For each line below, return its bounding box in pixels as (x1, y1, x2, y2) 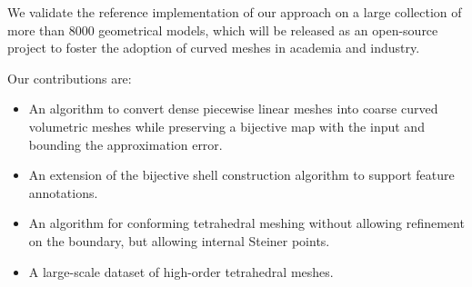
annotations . (28, 183, 98, 202)
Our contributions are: (7, 68, 132, 87)
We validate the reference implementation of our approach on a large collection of (7, 3, 462, 21)
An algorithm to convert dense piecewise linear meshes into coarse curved (28, 99, 438, 118)
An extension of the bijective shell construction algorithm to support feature (28, 165, 455, 184)
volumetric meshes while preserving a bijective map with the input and (28, 116, 425, 135)
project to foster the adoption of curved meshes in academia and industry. (7, 38, 420, 57)
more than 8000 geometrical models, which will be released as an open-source (7, 20, 438, 39)
